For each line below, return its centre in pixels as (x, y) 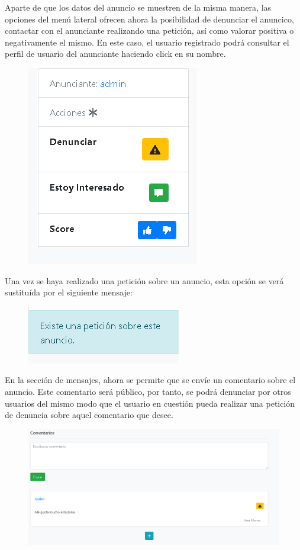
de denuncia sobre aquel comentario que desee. (89, 415)
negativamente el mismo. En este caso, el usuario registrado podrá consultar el (147, 42)
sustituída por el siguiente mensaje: (69, 292)
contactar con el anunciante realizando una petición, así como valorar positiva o (149, 30)
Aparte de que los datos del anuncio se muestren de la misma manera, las (138, 7)
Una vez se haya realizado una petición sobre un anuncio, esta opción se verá (144, 280)
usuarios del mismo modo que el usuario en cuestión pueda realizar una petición (150, 403)
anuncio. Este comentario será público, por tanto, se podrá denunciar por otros (148, 391)
